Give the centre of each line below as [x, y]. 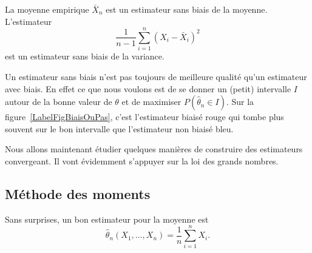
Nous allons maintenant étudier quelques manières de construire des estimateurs [154, 149]
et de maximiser [151, 102]
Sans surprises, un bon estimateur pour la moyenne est [107, 219]
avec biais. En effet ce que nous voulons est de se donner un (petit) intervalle [148, 88]
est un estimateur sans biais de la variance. [85, 56]
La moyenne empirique [47, 9]
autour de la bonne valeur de [59, 102]
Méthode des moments [78, 193]
